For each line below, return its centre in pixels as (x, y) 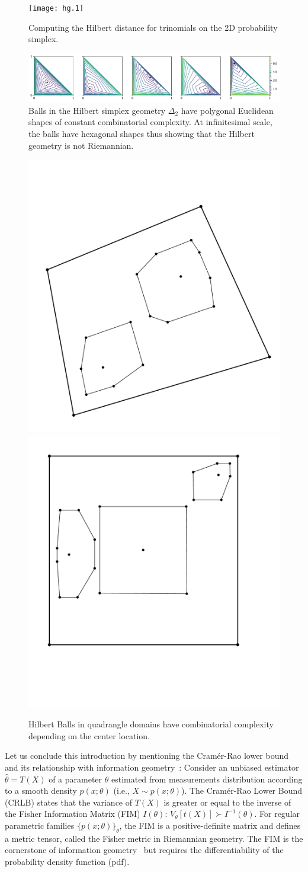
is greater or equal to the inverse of (227, 802)
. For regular (277, 814)
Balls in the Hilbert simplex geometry (97, 110)
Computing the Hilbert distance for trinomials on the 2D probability (153, 27)
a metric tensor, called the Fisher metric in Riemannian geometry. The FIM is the (154, 838)
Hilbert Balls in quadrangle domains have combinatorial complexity (151, 724)
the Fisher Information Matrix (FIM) (73, 814)
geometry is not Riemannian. (81, 145)
